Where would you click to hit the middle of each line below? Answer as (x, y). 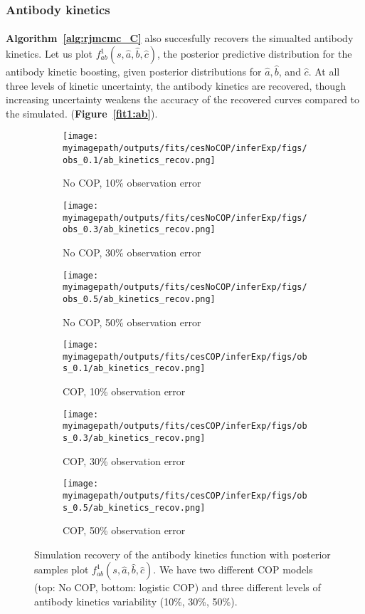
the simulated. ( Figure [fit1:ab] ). (82, 113)
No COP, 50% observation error (132, 322)
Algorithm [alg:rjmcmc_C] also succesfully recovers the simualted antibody (180, 38)
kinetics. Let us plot (49, 54)
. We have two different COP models (233, 569)
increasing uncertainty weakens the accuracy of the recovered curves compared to (183, 99)
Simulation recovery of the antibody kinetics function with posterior (182, 554)
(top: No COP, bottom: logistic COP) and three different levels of (178, 587)
